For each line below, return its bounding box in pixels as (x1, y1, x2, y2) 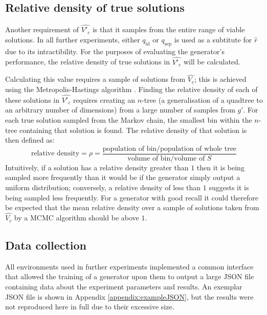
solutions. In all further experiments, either (5, 34, 140, 45)
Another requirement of (5, 24, 79, 35)
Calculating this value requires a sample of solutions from (5, 74, 186, 84)
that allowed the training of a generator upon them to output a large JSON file (5, 271, 254, 282)
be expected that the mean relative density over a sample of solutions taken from (5, 202, 259, 213)
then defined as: (5, 134, 55, 145)
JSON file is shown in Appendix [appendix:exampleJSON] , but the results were (5, 291, 254, 302)
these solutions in (5, 94, 60, 105)
